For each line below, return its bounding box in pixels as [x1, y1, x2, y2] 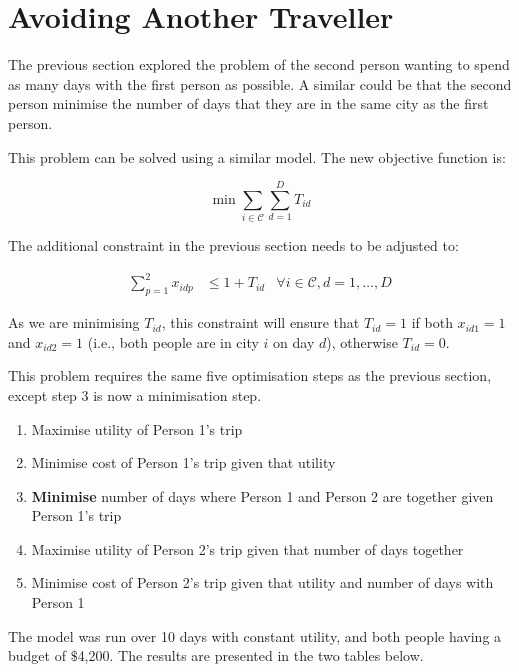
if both [411, 312, 453, 333]
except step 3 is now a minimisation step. [8, 384, 262, 405]
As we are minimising [8, 312, 140, 333]
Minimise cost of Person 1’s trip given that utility [31, 452, 336, 473]
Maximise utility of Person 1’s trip [31, 418, 243, 439]
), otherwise [326, 331, 398, 352]
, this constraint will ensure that [161, 312, 360, 333]
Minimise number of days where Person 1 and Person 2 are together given [31, 485, 494, 506]
